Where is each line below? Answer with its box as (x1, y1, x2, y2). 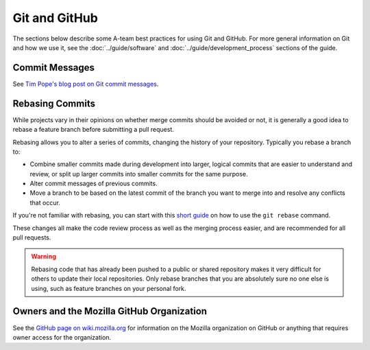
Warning (31, 253, 56, 261)
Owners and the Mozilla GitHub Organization (12, 305, 208, 317)
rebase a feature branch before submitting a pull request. (12, 126, 175, 134)
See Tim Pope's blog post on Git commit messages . (12, 80, 159, 88)
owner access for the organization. (12, 333, 112, 341)
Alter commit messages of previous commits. (29, 179, 158, 188)
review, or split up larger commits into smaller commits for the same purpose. (29, 170, 248, 178)
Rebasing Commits (12, 97, 96, 109)
